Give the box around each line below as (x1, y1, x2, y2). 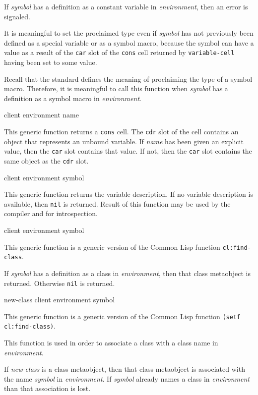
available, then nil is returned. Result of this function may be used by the (4, 198, 231, 209)
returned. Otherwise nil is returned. (4, 278, 115, 288)
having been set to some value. (4, 57, 97, 67)
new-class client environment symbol (4, 294, 115, 305)
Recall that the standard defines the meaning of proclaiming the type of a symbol (4, 73, 253, 84)
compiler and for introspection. (4, 208, 98, 219)
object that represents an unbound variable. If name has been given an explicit (4, 136, 244, 146)
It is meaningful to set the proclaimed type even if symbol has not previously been (4, 28, 254, 38)
